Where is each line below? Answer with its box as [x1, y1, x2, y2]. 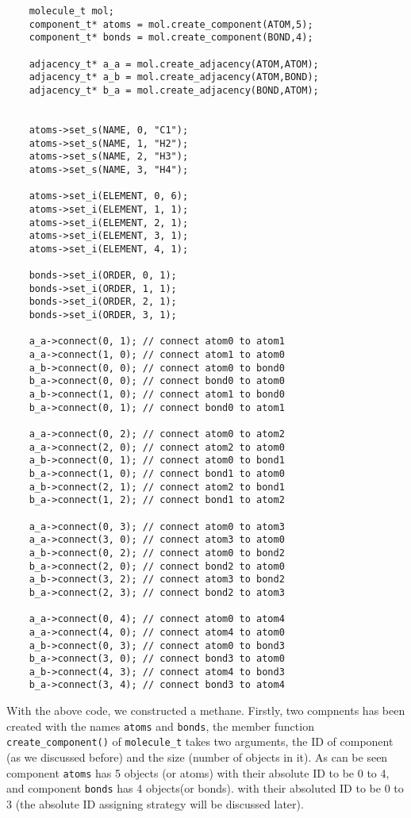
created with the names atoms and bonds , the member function [6, 717, 314, 734]
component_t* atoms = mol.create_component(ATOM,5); [29, 18, 313, 30]
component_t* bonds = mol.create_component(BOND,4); [29, 32, 313, 44]
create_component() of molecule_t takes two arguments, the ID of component [6, 733, 394, 750]
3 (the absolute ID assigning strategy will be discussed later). [6, 795, 304, 812]
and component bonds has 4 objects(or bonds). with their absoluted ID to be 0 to [6, 780, 404, 797]
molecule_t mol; [29, 6, 115, 17]
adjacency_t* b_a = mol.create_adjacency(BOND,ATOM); [29, 84, 319, 96]
